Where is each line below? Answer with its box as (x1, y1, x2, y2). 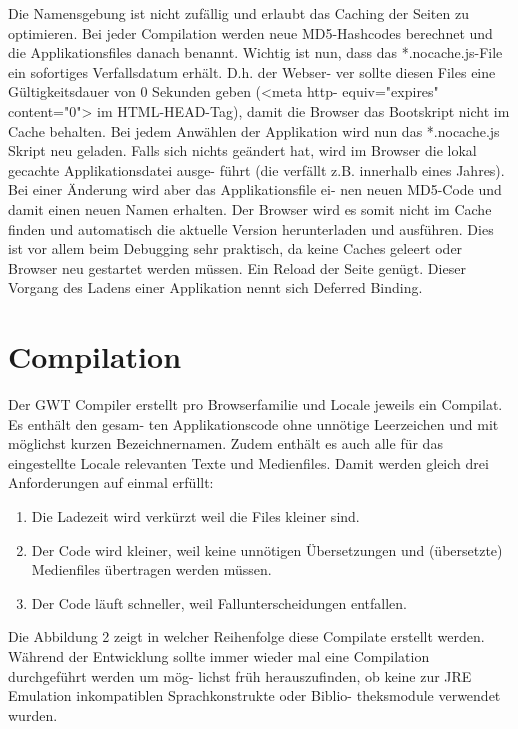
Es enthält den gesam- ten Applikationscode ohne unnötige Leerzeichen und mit (8, 413, 499, 434)
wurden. (8, 704, 58, 725)
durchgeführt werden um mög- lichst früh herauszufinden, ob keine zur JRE (8, 665, 472, 686)
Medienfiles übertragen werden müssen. (31, 559, 272, 580)
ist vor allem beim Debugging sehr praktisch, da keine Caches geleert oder (8, 238, 463, 259)
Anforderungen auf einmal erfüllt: (8, 472, 214, 493)
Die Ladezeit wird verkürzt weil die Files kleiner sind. (31, 506, 360, 526)
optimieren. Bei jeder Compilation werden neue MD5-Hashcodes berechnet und (8, 22, 493, 43)
